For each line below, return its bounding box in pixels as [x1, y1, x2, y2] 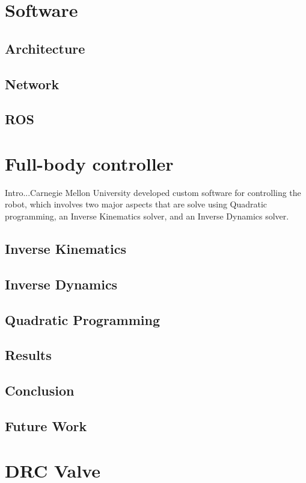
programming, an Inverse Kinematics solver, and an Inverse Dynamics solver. [5, 210, 289, 223]
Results [5, 346, 52, 364]
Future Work [5, 416, 87, 435]
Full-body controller [5, 151, 174, 175]
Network [5, 74, 60, 93]
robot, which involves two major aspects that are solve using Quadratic [5, 198, 268, 210]
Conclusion [5, 381, 75, 400]
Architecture [5, 39, 85, 57]
